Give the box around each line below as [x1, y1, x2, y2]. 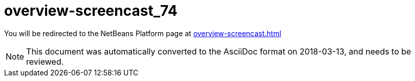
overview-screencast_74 [4, 2, 178, 19]
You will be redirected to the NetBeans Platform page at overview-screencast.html [4, 29, 281, 38]
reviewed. [26, 56, 64, 67]
